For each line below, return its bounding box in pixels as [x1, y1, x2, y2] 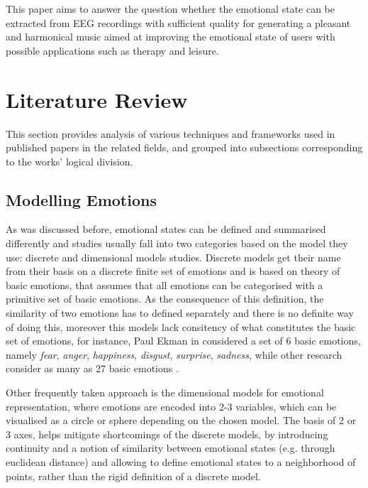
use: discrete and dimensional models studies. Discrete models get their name [6, 249, 341, 264]
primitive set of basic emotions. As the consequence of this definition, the [6, 291, 324, 306]
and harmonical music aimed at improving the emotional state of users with [6, 29, 335, 44]
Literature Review [6, 85, 188, 114]
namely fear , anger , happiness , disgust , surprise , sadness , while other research [6, 347, 342, 362]
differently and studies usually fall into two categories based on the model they [6, 236, 348, 251]
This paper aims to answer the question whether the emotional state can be [6, 1, 335, 16]
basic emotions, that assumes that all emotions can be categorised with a [6, 277, 323, 292]
